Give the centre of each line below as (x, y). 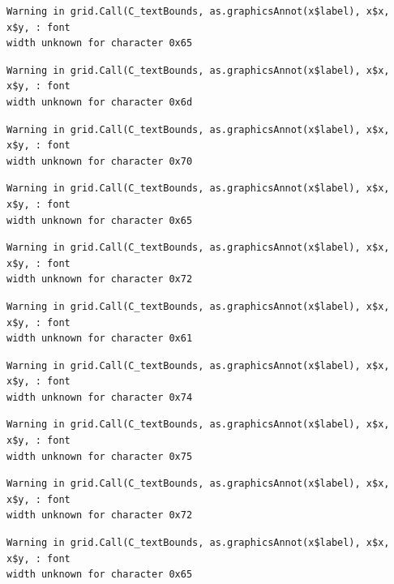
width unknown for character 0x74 (100, 397)
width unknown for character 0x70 (100, 161)
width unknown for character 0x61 (100, 339)
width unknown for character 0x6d (100, 102)
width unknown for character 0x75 (100, 456)
